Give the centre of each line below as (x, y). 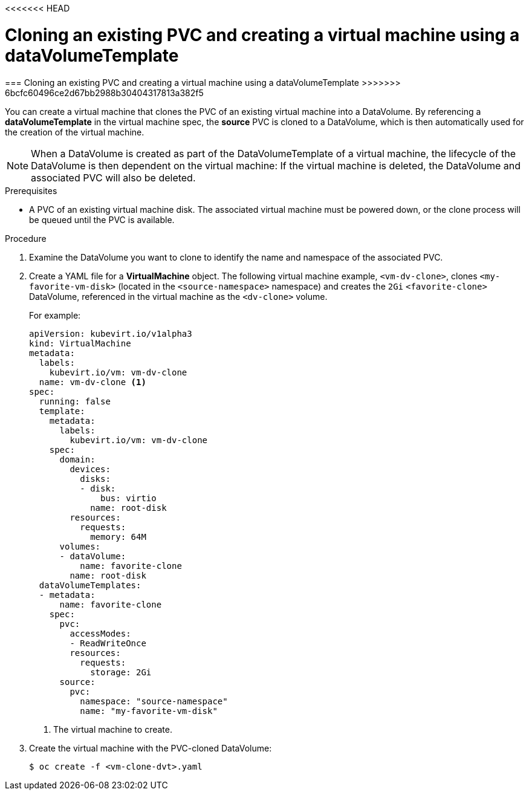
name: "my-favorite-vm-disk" (149, 711)
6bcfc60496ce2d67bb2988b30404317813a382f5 (104, 92)
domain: (77, 459)
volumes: (80, 546)
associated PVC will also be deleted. (113, 177)
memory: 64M (118, 537)
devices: (90, 469)
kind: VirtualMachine (80, 343)
